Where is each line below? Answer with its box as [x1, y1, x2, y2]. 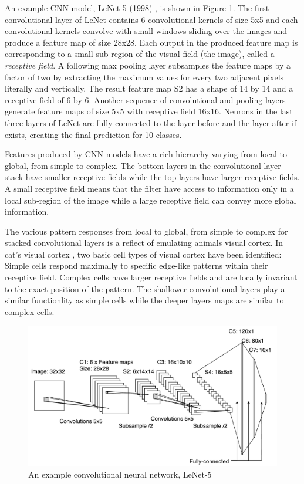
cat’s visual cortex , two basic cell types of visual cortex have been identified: [5, 248, 282, 260]
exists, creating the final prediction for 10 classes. [5, 128, 182, 140]
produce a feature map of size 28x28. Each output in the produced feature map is [5, 36, 298, 48]
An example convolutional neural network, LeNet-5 [28, 468, 212, 480]
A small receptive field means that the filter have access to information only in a [5, 182, 294, 194]
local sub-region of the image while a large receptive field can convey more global [5, 194, 296, 206]
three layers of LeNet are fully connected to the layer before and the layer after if [5, 116, 297, 128]
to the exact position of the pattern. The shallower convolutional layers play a [5, 282, 285, 295]
